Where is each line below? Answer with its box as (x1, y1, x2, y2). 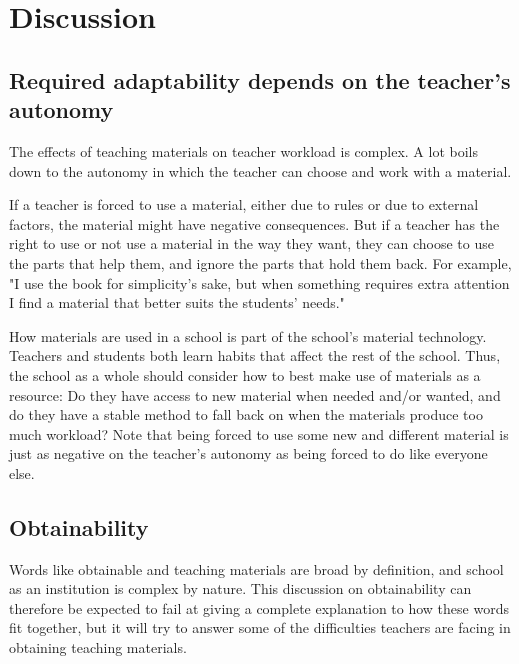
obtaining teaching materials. (9, 637, 187, 658)
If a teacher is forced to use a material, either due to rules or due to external (9, 194, 479, 215)
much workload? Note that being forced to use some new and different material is (9, 423, 509, 444)
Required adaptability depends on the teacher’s (9, 64, 511, 95)
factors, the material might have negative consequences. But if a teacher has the (9, 213, 500, 234)
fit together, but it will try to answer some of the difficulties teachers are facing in (9, 617, 511, 638)
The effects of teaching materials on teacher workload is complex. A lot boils (9, 140, 478, 161)
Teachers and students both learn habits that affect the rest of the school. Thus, (9, 345, 501, 366)
